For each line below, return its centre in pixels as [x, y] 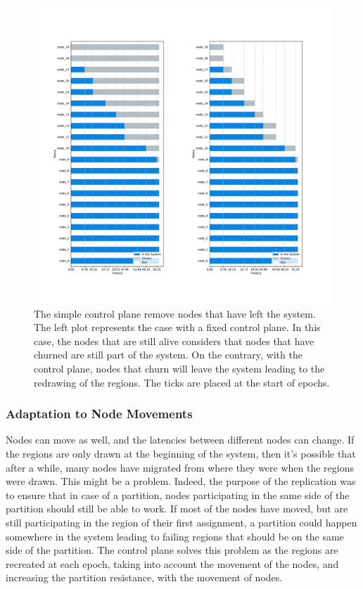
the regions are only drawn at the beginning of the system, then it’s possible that [181, 453]
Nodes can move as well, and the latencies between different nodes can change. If [180, 440]
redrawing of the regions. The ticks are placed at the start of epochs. [182, 382]
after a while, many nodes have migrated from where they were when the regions [180, 467]
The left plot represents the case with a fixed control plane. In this [177, 327]
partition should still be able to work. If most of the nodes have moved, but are [177, 509]
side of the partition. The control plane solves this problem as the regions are [172, 550]
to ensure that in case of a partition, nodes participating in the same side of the [178, 494]
